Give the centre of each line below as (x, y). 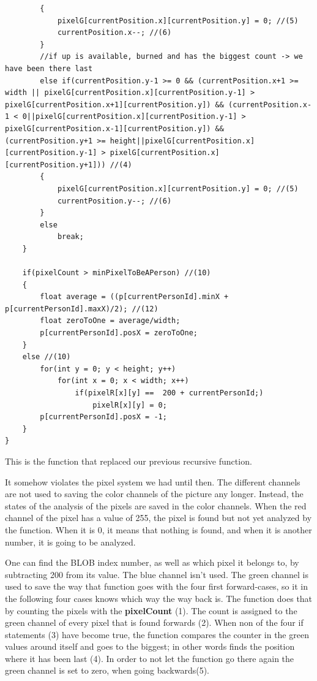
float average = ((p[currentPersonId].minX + (134, 297)
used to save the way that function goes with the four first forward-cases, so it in (156, 586)
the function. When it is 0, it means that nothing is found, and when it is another (158, 529)
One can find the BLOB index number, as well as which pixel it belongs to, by (152, 562)
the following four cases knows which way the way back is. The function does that (159, 598)
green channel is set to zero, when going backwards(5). (107, 670)
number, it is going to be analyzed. (70, 542)
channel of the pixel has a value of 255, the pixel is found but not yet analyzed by (158, 518)
